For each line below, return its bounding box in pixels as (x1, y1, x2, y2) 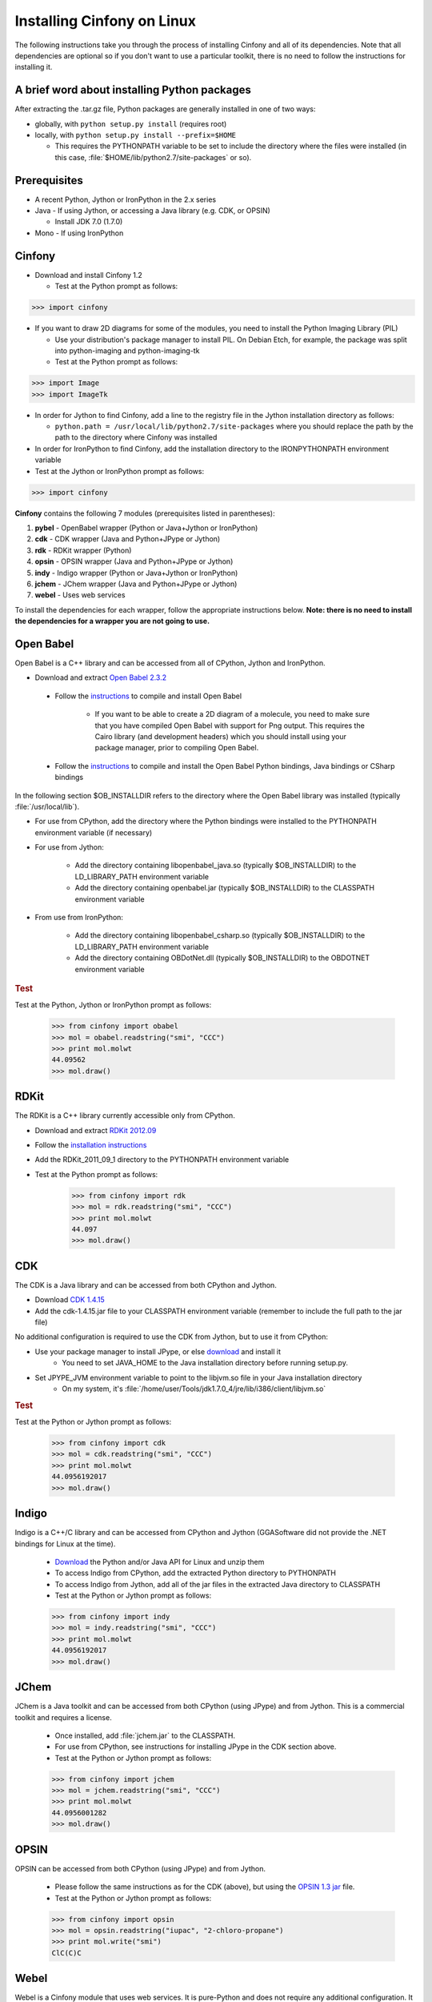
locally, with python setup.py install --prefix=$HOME (34, 131, 236, 140)
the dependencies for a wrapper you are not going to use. (14, 617, 210, 626)
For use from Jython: (34, 842, 104, 852)
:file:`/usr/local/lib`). (14, 802, 80, 811)
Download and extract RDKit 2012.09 (34, 1125, 157, 1135)
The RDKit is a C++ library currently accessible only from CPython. (14, 1111, 235, 1120)
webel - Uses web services (34, 590, 126, 600)
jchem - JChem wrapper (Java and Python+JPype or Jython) (34, 579, 238, 589)
